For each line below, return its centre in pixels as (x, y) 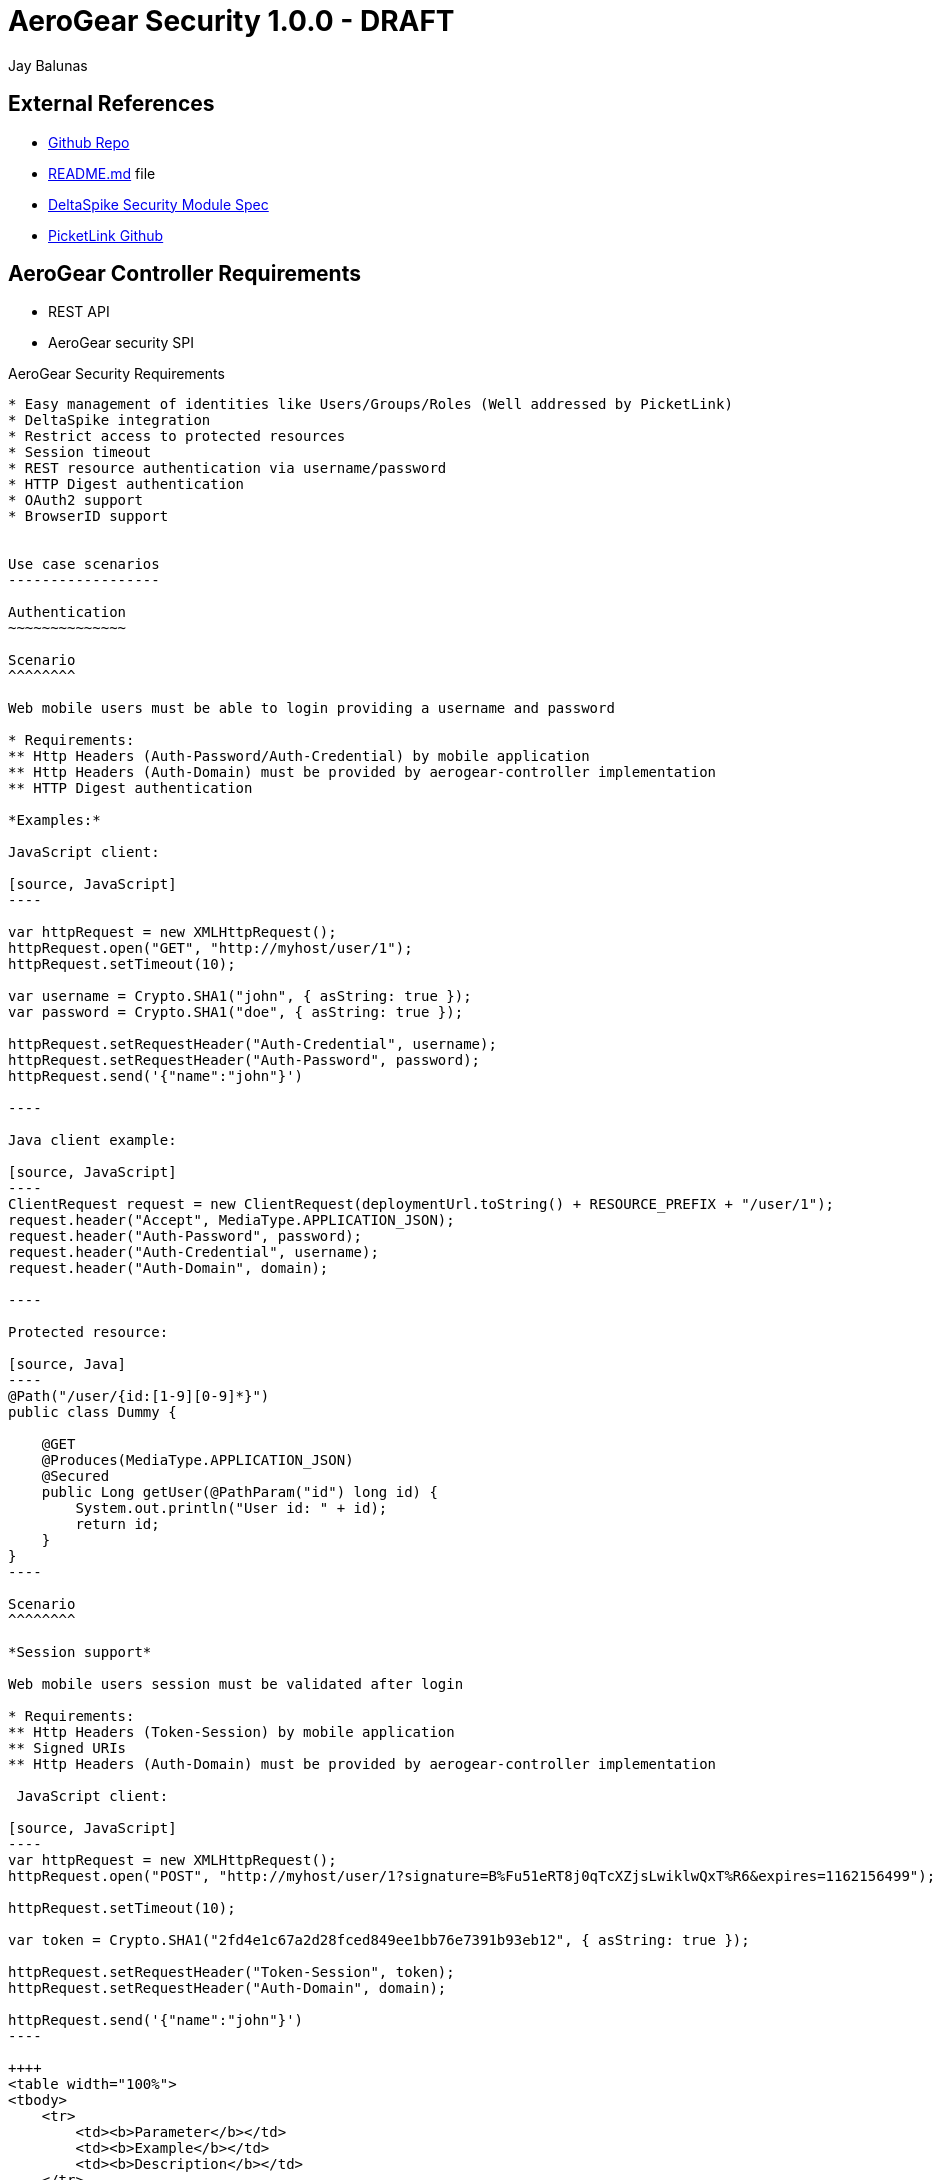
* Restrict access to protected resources (177, 436)
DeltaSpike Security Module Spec (158, 204)
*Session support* (80, 1652)
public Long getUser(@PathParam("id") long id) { (239, 1492)
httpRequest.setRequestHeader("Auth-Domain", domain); (227, 1988)
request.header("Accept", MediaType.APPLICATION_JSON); (231, 1220)
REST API (79, 312)
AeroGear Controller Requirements (184, 274)
